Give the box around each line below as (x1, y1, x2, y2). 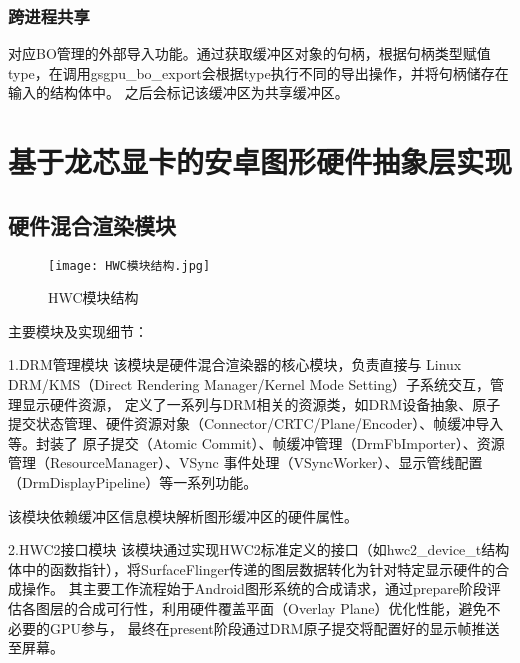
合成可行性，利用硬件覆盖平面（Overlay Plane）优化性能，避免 (77, 597, 487, 618)
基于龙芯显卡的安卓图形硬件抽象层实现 (8, 141, 513, 182)
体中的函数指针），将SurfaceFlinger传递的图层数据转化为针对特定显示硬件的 (8, 558, 496, 579)
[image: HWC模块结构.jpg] (48, 258, 211, 273)
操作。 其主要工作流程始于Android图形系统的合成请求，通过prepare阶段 (21, 578, 487, 599)
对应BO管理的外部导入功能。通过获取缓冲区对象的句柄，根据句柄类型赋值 (8, 43, 491, 64)
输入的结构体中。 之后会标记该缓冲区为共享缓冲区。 (8, 82, 349, 103)
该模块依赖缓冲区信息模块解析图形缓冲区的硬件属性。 (8, 505, 358, 526)
